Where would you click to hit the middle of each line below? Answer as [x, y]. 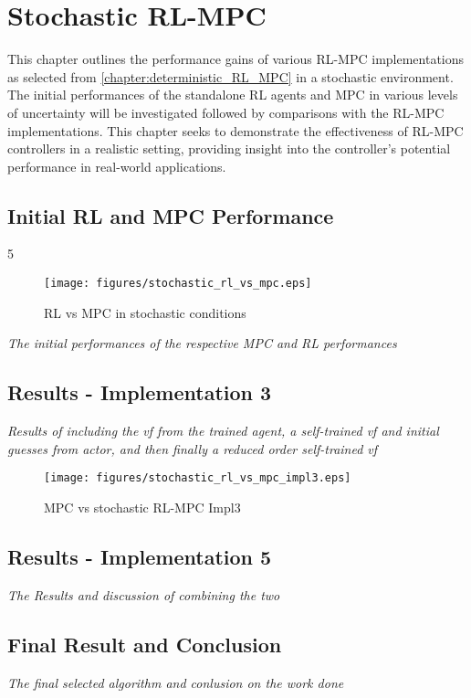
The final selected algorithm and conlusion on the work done [176, 682]
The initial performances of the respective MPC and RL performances [202, 343]
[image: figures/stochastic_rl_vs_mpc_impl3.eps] [198, 478]
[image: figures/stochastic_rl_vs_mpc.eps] [178, 284]
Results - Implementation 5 [140, 556]
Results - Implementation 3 [140, 392]
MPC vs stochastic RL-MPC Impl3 [142, 507]
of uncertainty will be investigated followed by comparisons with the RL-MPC [226, 112]
